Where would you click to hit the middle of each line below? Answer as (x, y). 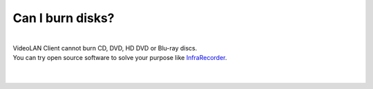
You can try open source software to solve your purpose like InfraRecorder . (120, 58)
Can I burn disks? (64, 18)
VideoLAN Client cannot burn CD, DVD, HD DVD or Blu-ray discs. (105, 48)
